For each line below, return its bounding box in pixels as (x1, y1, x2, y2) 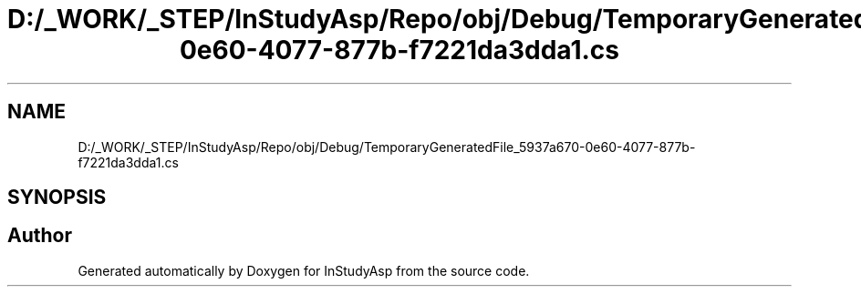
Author (7, 224, 72, 248)
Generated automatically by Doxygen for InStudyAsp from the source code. (78, 262, 530, 279)
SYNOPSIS (7, 186, 107, 209)
